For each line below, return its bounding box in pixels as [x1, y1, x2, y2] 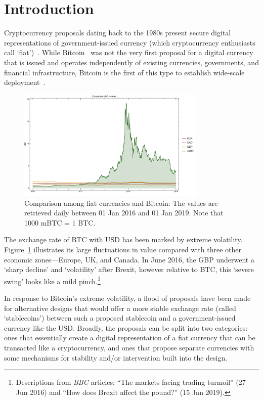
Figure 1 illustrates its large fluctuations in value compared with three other [4, 244, 241, 255]
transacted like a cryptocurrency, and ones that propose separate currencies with [4, 342, 254, 353]
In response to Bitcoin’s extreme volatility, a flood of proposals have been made [4, 293, 251, 303]
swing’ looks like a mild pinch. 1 [4, 274, 101, 286]
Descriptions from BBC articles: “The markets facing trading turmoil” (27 [16, 377, 246, 387]
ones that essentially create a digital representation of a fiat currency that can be [4, 332, 255, 343]
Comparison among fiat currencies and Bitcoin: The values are [24, 197, 218, 208]
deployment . [4, 77, 46, 87]
